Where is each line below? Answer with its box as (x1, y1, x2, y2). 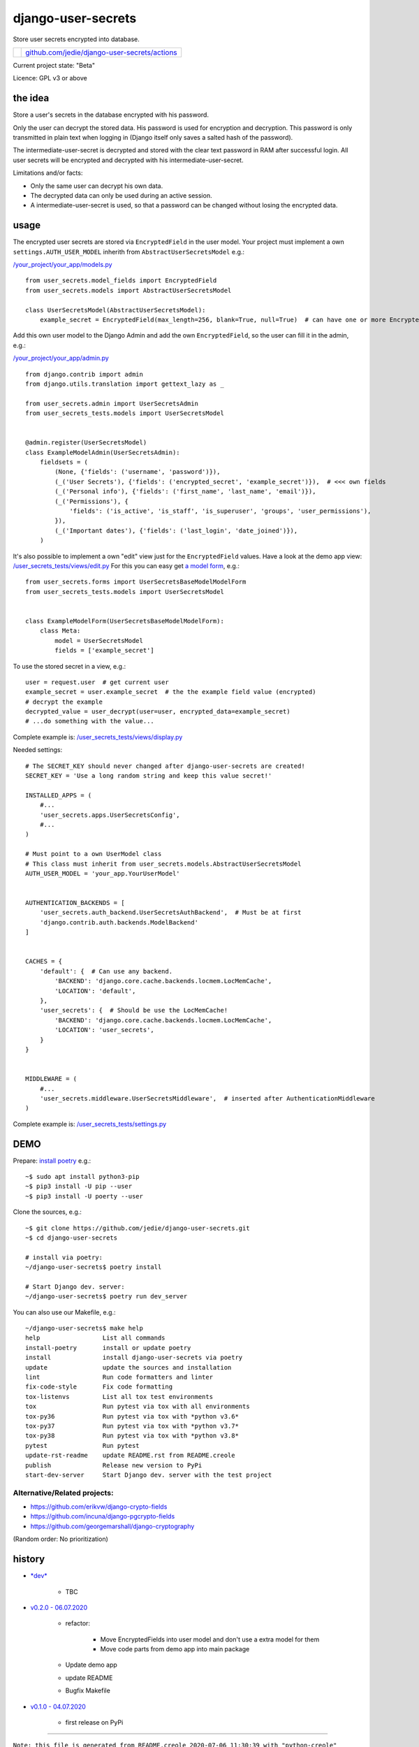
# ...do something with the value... (25, 717, 155, 725)
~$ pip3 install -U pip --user (25, 1182, 133, 1191)
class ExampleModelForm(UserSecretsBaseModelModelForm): (25, 617, 225, 625)
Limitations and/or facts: (13, 168, 83, 177)
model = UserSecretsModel (54, 637, 143, 644)
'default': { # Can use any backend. (39, 967, 173, 975)
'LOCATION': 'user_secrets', (54, 1026, 155, 1034)
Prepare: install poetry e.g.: (13, 1157, 91, 1165)
